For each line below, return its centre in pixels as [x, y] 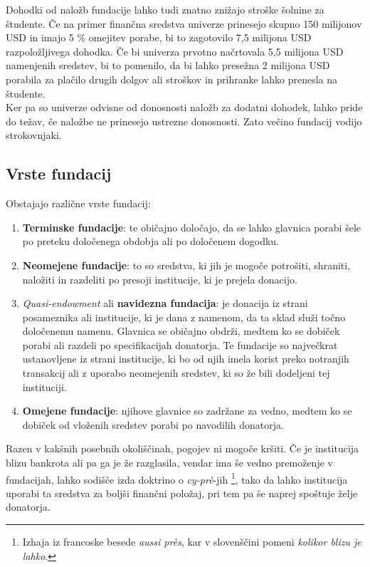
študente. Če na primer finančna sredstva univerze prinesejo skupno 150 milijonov [184, 23]
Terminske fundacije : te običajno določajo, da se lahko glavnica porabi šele [192, 227]
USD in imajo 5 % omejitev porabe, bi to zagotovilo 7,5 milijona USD [159, 37]
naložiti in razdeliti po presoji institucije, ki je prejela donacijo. [160, 279]
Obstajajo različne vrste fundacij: [78, 203]
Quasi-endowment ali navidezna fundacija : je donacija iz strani [165, 303]
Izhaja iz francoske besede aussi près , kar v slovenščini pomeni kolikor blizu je [192, 542]
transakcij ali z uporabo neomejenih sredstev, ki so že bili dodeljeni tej [176, 373]
